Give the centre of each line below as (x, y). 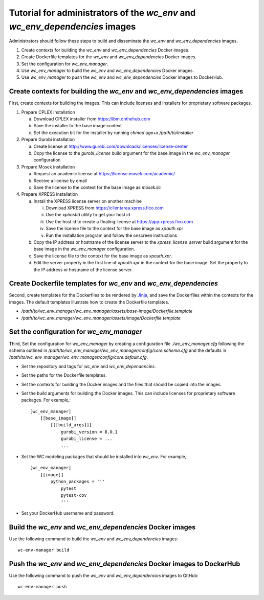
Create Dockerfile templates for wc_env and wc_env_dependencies (113, 284)
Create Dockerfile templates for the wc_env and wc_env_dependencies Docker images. (109, 57)
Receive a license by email (60, 181)
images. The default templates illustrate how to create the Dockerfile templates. (89, 302)
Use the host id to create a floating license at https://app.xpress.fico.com (119, 221)
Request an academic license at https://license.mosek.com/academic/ (104, 174)
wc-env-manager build (44, 550)
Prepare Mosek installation (48, 167)
